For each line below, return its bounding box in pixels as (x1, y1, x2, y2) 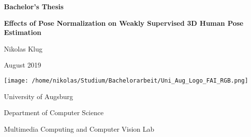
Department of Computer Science (4, 107, 104, 118)
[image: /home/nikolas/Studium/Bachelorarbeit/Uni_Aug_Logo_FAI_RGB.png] (4, 77, 249, 84)
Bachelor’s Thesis (4, 1, 64, 11)
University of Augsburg (4, 91, 73, 101)
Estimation (4, 27, 41, 37)
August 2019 (4, 60, 41, 70)
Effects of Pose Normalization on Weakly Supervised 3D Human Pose (4, 17, 244, 28)
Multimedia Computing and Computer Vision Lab (4, 123, 154, 134)
